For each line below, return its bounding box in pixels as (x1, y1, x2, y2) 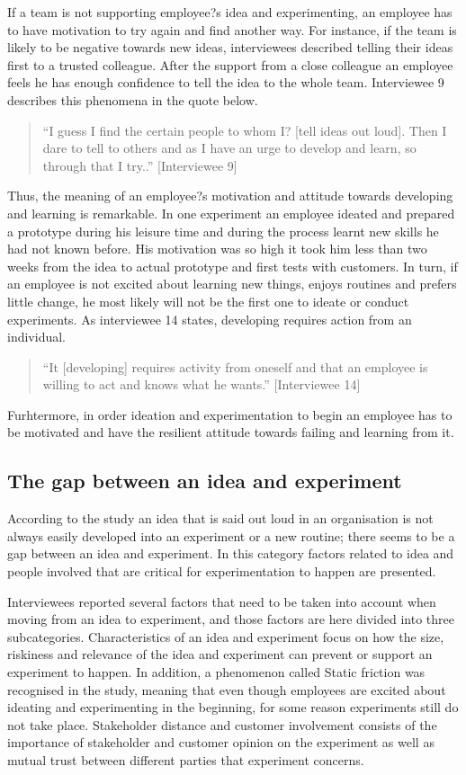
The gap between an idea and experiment (7, 467, 402, 494)
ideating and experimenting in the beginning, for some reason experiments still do (7, 698, 459, 717)
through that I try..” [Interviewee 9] (42, 156, 237, 174)
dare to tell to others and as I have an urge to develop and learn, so (42, 138, 417, 157)
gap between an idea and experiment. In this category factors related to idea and (7, 544, 454, 563)
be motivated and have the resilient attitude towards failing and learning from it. (7, 423, 454, 441)
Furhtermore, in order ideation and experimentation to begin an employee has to (7, 405, 453, 423)
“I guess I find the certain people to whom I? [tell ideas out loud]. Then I (42, 120, 447, 139)
